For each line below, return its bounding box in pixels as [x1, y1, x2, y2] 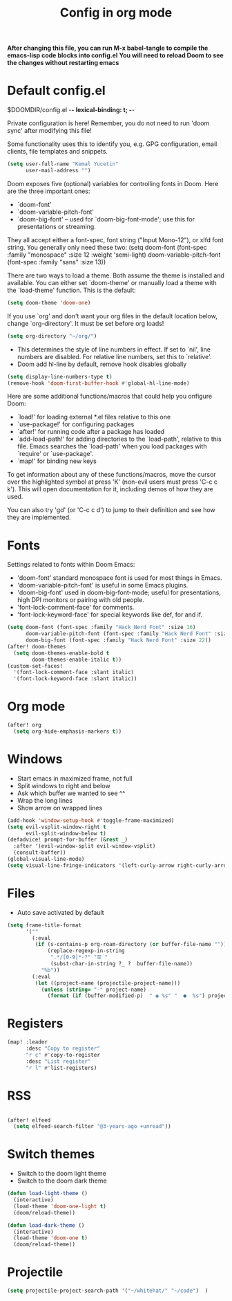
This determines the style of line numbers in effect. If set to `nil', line [17, 345, 211, 354]
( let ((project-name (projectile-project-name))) [35, 979, 181, 987]
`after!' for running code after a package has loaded [17, 428, 165, 436]
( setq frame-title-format [7, 922, 81, 929]
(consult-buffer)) [13, 849, 67, 856]
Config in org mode [59, 5, 173, 21]
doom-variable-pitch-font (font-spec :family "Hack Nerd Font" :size [25, 630, 230, 637]
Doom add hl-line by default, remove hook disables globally [17, 360, 187, 368]
